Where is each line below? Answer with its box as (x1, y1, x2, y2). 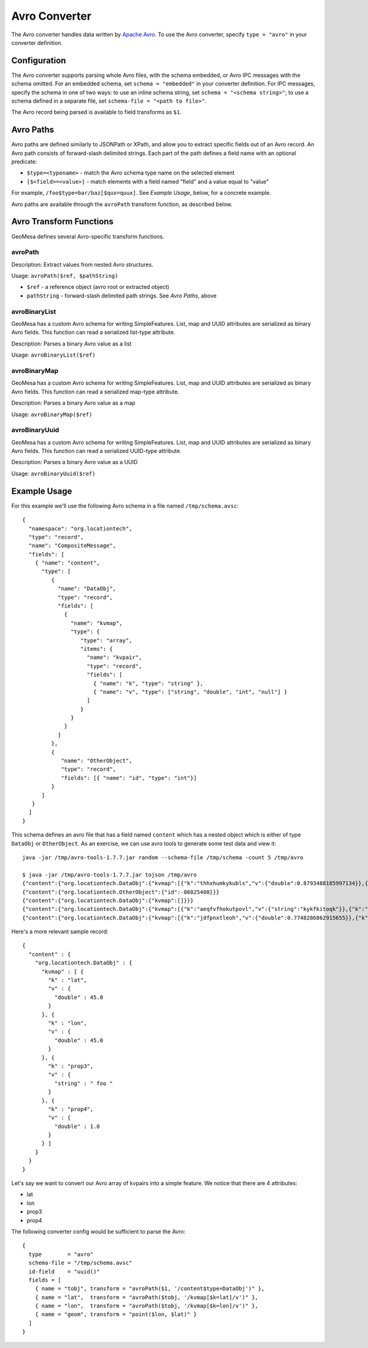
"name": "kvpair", (86, 654, 142, 661)
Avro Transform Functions (11, 216, 113, 227)
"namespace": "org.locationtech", (28, 525, 132, 532)
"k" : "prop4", (48, 1105, 94, 1113)
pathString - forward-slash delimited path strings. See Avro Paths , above (26, 292, 217, 299)
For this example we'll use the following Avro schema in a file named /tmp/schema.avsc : (11, 502, 239, 510)
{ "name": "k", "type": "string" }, (93, 680, 204, 687)
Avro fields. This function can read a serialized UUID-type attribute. (11, 447, 182, 455)
